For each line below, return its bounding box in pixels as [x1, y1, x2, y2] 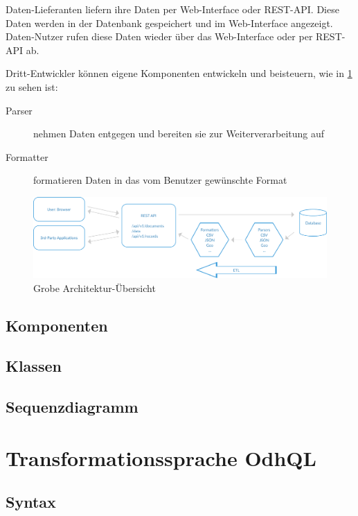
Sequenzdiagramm [6, 396, 138, 418]
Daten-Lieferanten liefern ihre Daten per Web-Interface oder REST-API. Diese [6, 2, 339, 16]
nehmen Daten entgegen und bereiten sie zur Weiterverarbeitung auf [33, 126, 325, 141]
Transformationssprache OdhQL [6, 443, 316, 472]
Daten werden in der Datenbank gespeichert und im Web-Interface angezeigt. [6, 15, 333, 30]
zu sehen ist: [6, 79, 58, 94]
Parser [6, 103, 33, 117]
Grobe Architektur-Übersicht [33, 280, 156, 295]
